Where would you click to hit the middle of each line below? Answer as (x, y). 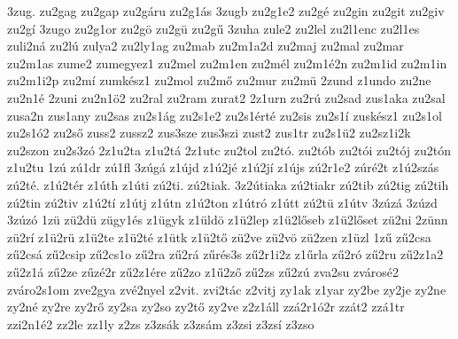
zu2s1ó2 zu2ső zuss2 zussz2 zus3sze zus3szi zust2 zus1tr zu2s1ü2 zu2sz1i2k (209, 133)
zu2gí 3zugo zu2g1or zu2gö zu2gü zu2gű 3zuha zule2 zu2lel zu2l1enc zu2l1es (213, 28)
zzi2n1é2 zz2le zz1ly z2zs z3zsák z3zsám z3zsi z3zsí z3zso (161, 323)
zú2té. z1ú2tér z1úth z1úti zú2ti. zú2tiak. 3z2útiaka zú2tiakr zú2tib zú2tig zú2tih (228, 184)
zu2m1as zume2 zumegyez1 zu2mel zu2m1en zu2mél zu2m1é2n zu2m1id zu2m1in (227, 63)
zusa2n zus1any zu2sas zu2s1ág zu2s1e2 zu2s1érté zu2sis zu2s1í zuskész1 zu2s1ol (225, 115)
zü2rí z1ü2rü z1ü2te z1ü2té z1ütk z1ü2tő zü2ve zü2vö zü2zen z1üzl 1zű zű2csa (219, 237)
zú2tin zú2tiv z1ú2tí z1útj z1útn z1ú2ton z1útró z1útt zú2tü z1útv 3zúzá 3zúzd (222, 202)
